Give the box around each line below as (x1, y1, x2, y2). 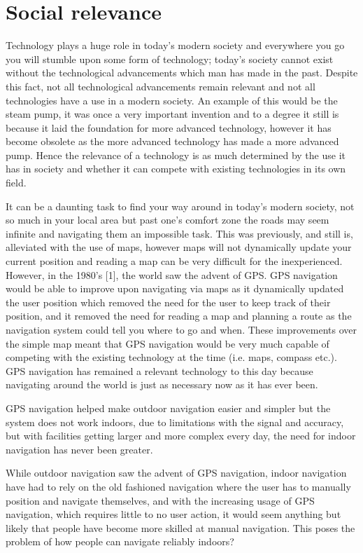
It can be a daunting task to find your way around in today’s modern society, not (6, 198, 355, 213)
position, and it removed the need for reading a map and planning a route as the (6, 308, 352, 323)
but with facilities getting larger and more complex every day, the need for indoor (6, 428, 356, 443)
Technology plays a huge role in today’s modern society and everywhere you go (6, 38, 345, 53)
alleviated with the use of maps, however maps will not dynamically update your (6, 240, 352, 254)
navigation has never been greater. (6, 442, 153, 456)
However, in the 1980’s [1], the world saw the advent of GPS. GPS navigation (6, 267, 338, 282)
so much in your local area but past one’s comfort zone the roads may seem (6, 212, 329, 227)
